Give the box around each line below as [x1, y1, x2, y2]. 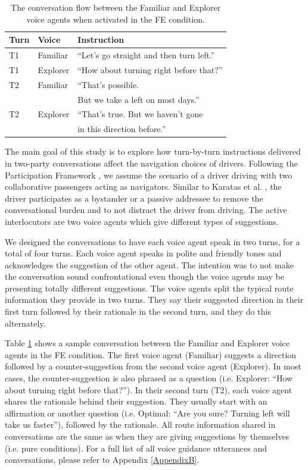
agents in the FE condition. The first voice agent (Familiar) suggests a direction [5, 348, 297, 361]
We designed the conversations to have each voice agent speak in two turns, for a [5, 235, 300, 247]
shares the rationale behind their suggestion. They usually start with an [5, 395, 267, 408]
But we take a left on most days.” [77, 93, 200, 105]
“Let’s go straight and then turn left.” [77, 49, 215, 61]
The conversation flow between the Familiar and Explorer [11, 1, 221, 13]
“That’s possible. [77, 78, 139, 90]
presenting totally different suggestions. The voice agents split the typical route [5, 281, 294, 294]
